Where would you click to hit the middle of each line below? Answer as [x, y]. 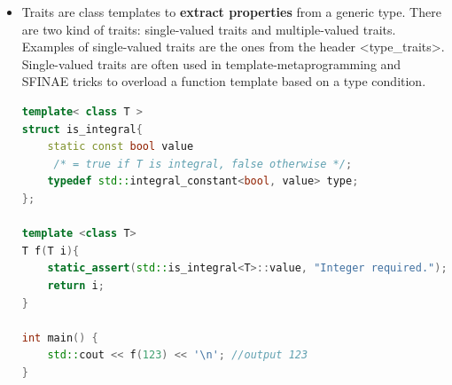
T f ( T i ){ [51, 251]
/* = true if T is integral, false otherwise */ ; [203, 164]
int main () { [60, 338]
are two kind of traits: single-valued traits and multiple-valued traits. [209, 29]
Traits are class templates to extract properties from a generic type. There [231, 12]
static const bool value [121, 147]
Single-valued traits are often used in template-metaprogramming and [211, 63]
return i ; [76, 285]
